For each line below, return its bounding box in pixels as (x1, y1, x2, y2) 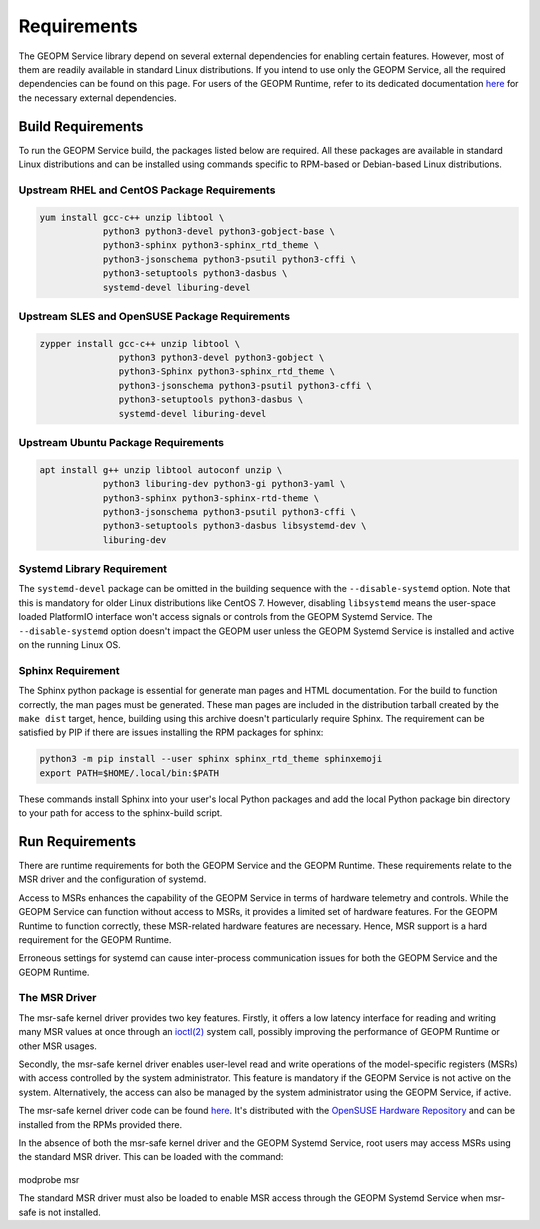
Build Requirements (18, 118, 144, 135)
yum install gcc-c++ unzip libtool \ (39, 211, 225, 223)
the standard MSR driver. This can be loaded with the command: (18, 1151, 284, 1163)
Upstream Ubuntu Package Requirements (18, 435, 225, 449)
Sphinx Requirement (18, 663, 120, 677)
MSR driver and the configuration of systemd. (18, 873, 207, 885)
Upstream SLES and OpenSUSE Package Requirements (18, 309, 290, 323)
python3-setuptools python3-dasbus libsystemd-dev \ (102, 520, 367, 532)
